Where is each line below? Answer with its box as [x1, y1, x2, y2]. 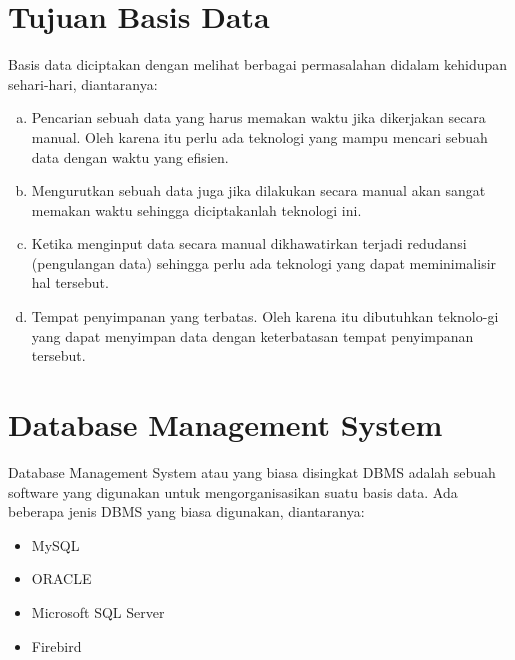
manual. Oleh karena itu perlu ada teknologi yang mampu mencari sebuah [31, 126, 488, 147]
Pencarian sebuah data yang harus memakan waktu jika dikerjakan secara [31, 107, 486, 128]
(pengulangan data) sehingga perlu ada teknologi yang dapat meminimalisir [31, 252, 497, 273]
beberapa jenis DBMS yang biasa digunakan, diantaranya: [8, 501, 365, 522]
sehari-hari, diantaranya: [8, 73, 158, 94]
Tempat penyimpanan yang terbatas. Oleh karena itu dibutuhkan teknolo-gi [31, 306, 499, 327]
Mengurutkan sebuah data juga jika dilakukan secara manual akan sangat [31, 180, 486, 201]
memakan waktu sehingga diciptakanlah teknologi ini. [31, 199, 362, 220]
